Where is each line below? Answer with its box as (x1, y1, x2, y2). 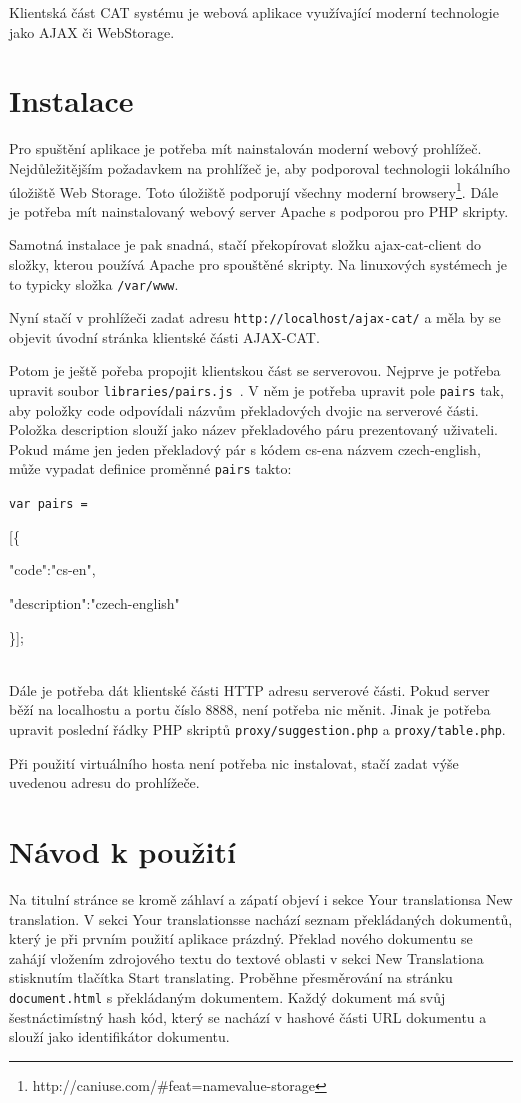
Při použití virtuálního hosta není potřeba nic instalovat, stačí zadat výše (9, 752, 459, 773)
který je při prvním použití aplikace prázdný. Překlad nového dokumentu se (9, 928, 473, 949)
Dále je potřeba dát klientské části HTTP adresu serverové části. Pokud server (9, 679, 490, 700)
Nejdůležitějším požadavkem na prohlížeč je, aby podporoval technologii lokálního (9, 157, 511, 178)
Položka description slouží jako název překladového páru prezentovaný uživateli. (9, 419, 498, 440)
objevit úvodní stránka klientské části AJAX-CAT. (9, 326, 320, 347)
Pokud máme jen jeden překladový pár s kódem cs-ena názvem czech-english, (9, 438, 481, 459)
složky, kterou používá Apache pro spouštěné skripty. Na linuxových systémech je (9, 253, 507, 274)
